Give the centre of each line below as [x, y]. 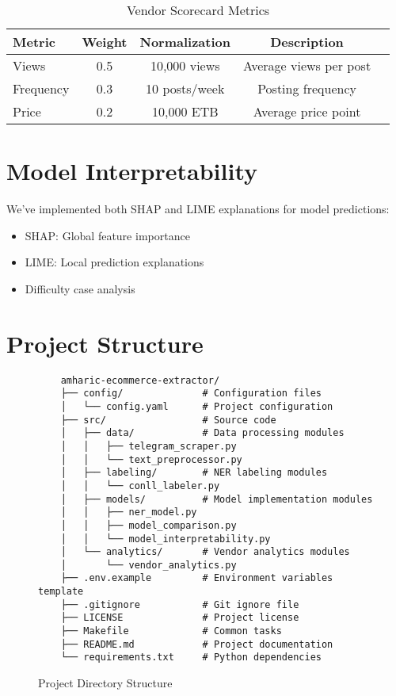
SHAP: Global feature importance [107, 235]
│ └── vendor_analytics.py [148, 565]
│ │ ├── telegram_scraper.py [148, 446]
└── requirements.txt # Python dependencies [191, 658]
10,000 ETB [185, 111]
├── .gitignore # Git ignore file [180, 604]
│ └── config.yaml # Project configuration [197, 406]
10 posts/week [185, 88]
